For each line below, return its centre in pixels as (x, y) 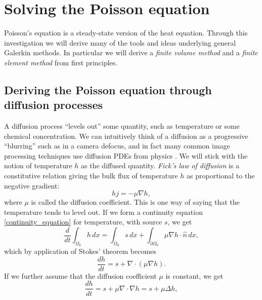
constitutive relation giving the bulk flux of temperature (91, 176)
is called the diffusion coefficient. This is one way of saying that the (135, 202)
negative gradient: (32, 185)
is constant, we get (194, 275)
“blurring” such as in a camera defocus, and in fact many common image (117, 146)
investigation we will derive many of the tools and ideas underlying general (120, 42)
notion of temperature (38, 165)
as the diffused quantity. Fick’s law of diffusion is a (160, 165)
